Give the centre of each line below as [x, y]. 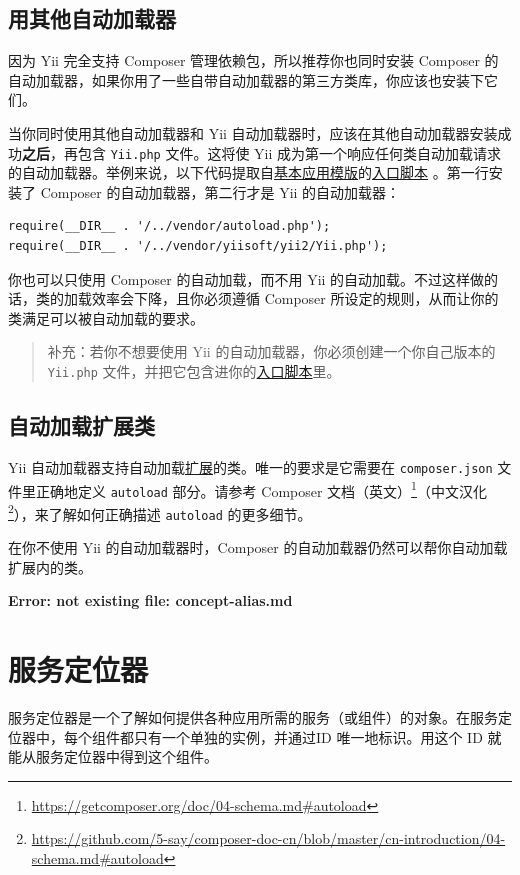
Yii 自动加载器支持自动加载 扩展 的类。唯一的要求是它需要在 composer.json [250, 466]
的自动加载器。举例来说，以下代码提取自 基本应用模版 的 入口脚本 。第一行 [248, 172]
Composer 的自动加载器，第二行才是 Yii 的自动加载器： [220, 191]
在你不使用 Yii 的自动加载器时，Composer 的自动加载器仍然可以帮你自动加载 [258, 547]
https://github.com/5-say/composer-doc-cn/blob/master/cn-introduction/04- [268, 838]
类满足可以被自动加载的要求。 [106, 317]
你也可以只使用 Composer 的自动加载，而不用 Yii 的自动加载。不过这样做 [246, 278]
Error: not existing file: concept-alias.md [150, 600]
